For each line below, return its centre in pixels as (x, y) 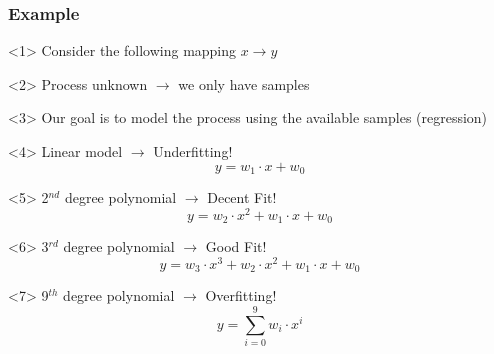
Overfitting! (241, 295)
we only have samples (244, 83)
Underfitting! (193, 151)
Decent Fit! (242, 197)
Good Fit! (236, 246)
